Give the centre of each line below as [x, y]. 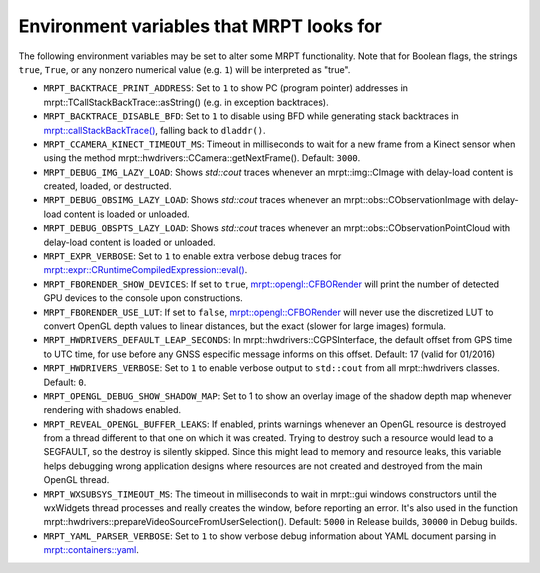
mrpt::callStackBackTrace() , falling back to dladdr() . [154, 130]
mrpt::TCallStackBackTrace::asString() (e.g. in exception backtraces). [186, 102]
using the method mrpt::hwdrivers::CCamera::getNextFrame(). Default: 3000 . [202, 158]
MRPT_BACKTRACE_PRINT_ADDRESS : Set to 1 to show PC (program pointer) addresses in [226, 88]
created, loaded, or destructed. [107, 186]
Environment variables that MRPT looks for [200, 26]
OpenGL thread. [76, 480]
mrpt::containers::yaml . [91, 550]
